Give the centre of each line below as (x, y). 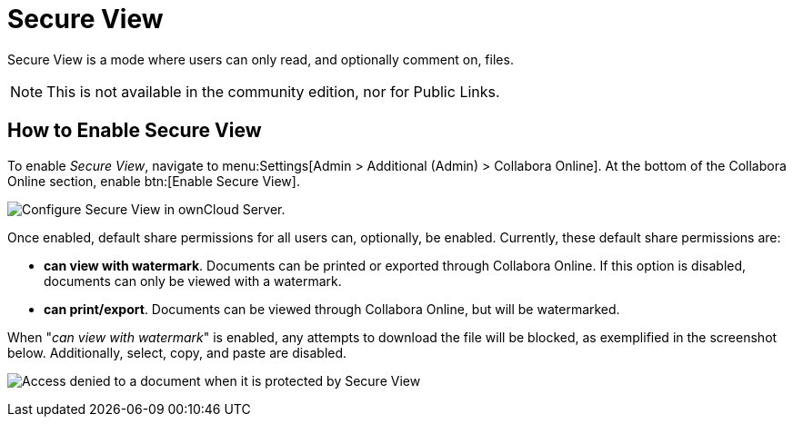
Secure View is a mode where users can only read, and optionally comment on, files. (261, 59)
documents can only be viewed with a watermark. (193, 281)
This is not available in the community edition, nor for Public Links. (273, 91)
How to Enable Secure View (135, 131)
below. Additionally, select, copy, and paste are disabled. (177, 352)
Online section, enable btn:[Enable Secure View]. (154, 181)
